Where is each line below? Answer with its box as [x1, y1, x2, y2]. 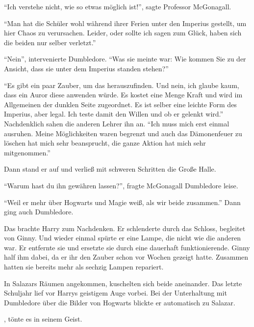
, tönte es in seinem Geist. [4, 314, 82, 324]
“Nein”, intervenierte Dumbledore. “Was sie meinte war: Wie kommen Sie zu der [4, 54, 246, 64]
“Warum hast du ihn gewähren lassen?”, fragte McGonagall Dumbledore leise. [4, 180, 238, 190]
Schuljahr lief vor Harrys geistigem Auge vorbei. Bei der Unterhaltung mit [4, 288, 227, 298]
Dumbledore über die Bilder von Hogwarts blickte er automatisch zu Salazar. [4, 297, 235, 307]
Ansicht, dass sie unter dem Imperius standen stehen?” [4, 63, 169, 73]
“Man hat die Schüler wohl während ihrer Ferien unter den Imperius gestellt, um [4, 18, 247, 28]
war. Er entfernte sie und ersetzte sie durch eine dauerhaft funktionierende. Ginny [4, 242, 250, 252]
